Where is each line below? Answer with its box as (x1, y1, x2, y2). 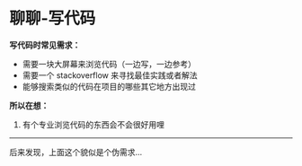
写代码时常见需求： (9, 39, 81, 50)
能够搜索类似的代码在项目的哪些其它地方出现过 (22, 81, 196, 92)
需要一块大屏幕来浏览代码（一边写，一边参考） (22, 58, 196, 69)
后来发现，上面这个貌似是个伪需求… (9, 146, 143, 157)
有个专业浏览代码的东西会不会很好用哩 (22, 118, 164, 130)
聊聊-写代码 (9, 8, 96, 29)
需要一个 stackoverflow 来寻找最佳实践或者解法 (22, 69, 198, 81)
